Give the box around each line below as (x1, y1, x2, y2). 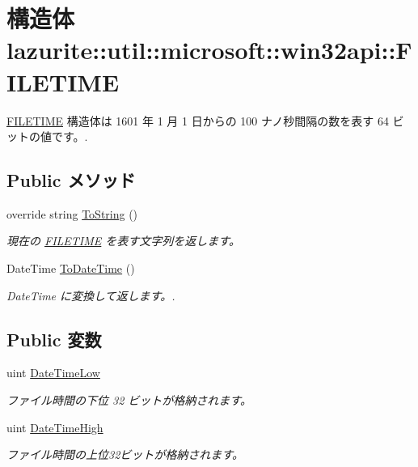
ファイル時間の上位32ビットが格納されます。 (6, 446, 243, 463)
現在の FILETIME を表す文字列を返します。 (6, 232, 240, 249)
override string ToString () (6, 205, 138, 222)
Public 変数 (6, 326, 102, 351)
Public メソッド (6, 168, 136, 193)
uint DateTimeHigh (6, 418, 103, 435)
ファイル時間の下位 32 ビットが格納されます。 (6, 392, 251, 409)
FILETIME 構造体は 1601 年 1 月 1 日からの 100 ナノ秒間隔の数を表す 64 (6, 112, 389, 129)
